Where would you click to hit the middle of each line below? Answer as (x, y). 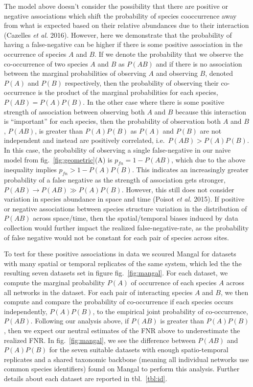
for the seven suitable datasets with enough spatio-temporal (139, 350)
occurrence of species (35, 54)
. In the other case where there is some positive (154, 102)
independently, (26, 311)
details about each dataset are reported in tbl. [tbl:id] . (86, 378)
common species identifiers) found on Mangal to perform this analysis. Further (122, 369)
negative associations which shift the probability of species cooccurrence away (120, 15)
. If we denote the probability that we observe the (169, 54)
